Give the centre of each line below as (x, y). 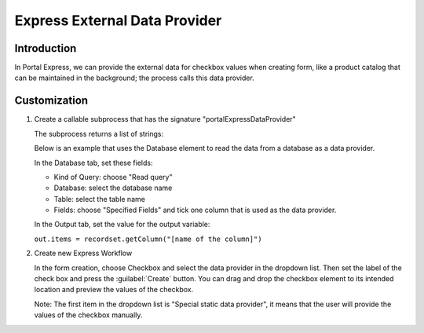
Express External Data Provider (118, 20)
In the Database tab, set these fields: (93, 163)
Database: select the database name (113, 188)
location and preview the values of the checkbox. (114, 290)
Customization (51, 101)
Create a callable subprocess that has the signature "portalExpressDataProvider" (165, 119)
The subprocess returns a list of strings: (99, 134)
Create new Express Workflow (83, 253)
